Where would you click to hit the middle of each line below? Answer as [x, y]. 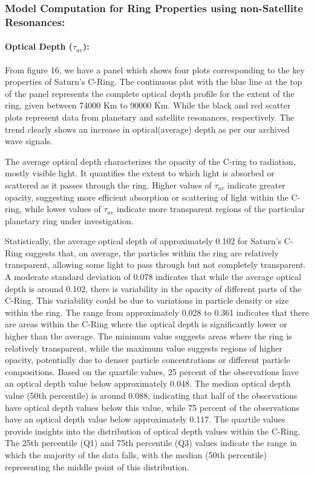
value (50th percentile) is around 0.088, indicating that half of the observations [151, 395]
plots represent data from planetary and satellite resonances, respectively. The [150, 117]
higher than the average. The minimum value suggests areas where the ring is [149, 336]
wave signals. [29, 141]
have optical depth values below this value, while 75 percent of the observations [152, 407]
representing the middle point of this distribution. [97, 466]
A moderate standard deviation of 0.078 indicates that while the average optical [153, 277]
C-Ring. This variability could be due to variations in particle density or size [147, 300]
